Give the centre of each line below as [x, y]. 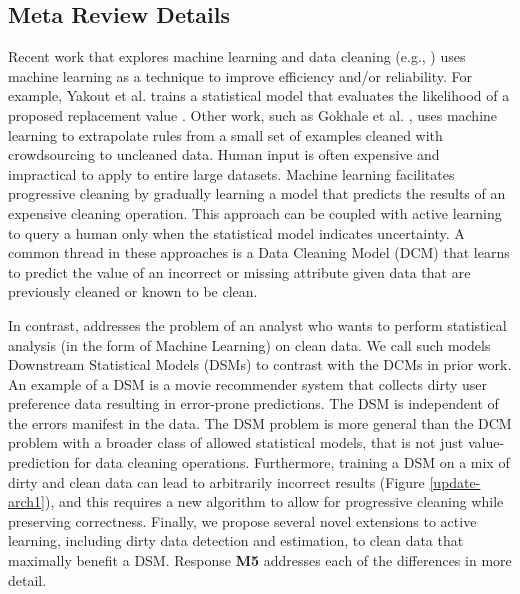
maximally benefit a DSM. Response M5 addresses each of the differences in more [260, 560]
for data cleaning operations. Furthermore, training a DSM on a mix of [292, 462]
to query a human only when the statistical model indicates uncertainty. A [236, 232]
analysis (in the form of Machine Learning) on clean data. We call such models [249, 344]
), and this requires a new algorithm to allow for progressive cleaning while [274, 501]
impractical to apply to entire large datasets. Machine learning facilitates [231, 173]
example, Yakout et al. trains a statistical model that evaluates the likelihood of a [259, 95]
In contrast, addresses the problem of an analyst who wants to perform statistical [257, 324]
